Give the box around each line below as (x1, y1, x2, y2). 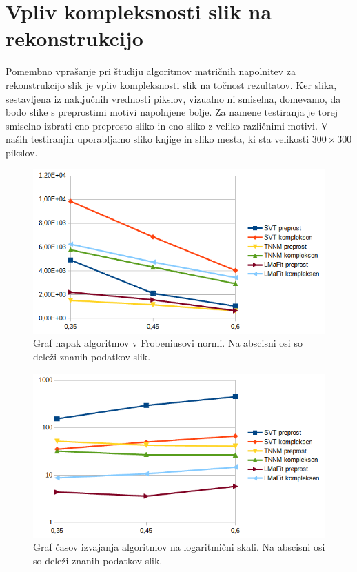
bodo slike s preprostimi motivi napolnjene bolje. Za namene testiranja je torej (6, 105, 338, 119)
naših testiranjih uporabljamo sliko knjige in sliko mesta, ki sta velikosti (6, 132, 309, 146)
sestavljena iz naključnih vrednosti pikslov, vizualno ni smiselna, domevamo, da (6, 91, 341, 105)
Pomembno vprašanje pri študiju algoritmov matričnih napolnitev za (6, 64, 296, 79)
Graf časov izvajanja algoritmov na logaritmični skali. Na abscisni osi (33, 540, 325, 554)
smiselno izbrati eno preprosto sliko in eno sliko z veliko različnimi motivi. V (6, 118, 328, 132)
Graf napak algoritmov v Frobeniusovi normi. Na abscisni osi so (33, 336, 303, 350)
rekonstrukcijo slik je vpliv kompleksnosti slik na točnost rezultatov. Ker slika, (6, 77, 337, 92)
